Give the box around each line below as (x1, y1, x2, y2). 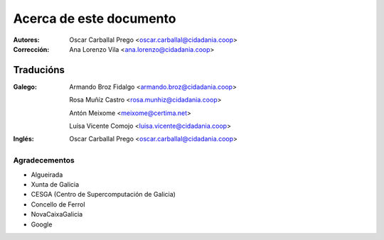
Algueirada (31, 170, 63, 179)
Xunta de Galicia (31, 180, 80, 188)
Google (31, 220, 53, 229)
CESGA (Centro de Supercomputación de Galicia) (31, 190, 176, 199)
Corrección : (13, 45, 50, 53)
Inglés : (13, 135, 35, 143)
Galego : (13, 82, 37, 91)
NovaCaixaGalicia (31, 210, 83, 219)
